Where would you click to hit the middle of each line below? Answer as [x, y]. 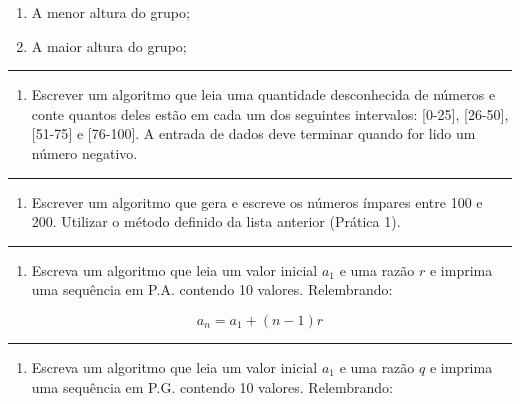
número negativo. [84, 152]
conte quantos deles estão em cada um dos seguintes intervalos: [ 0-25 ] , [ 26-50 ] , [270, 113]
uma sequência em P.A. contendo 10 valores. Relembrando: [212, 289]
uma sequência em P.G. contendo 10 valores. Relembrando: [212, 386]
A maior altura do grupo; [109, 45]
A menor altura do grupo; [110, 12]
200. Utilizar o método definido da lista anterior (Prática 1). [216, 221]
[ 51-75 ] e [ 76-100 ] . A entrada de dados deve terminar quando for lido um [253, 133]
